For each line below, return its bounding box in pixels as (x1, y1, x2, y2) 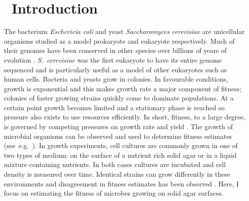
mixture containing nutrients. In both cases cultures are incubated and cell (4, 159, 226, 169)
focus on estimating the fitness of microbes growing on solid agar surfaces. (4, 188, 224, 198)
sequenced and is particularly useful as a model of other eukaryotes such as (4, 64, 227, 74)
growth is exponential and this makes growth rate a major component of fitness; (4, 83, 242, 93)
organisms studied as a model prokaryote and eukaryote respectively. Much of (4, 35, 235, 46)
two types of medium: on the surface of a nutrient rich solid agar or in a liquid (4, 150, 237, 160)
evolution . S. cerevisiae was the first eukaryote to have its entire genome (4, 54, 222, 65)
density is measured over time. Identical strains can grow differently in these (4, 169, 230, 179)
